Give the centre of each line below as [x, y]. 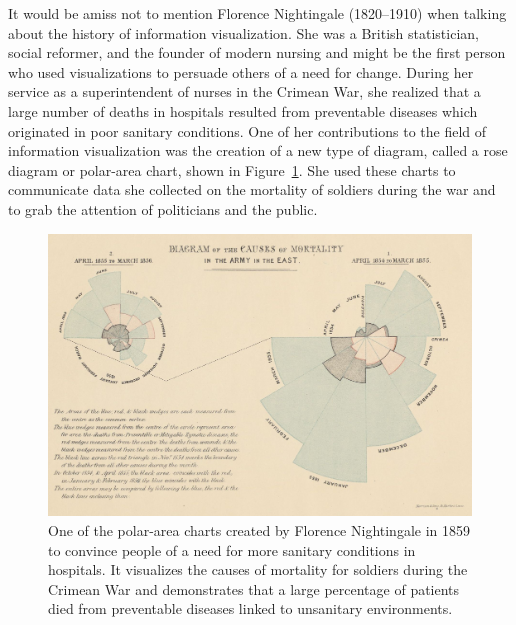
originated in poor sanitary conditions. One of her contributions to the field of [247, 130]
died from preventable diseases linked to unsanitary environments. [250, 608]
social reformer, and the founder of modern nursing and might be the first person [257, 52]
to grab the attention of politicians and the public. [163, 208]
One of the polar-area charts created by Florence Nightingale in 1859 [259, 529]
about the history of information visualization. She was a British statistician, [243, 32]
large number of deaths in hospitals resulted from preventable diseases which [243, 110]
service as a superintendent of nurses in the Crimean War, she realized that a [244, 91]
